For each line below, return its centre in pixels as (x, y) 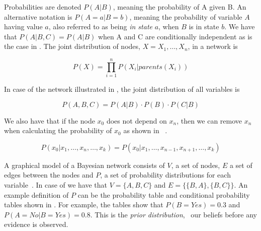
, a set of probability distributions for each (165, 175)
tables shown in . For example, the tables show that (84, 205)
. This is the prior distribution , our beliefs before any (173, 214)
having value (23, 26)
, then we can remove (209, 120)
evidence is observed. (36, 224)
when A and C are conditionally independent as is (175, 36)
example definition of (36, 194)
